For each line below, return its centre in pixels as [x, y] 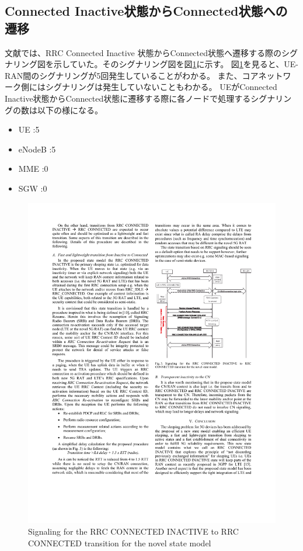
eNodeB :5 [37, 149]
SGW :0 [33, 188]
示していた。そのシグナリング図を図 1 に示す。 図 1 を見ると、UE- [176, 64]
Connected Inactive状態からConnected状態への [146, 11]
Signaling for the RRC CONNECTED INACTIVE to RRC [133, 531]
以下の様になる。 [70, 110]
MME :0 [33, 169]
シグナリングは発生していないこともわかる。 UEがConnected [161, 87]
